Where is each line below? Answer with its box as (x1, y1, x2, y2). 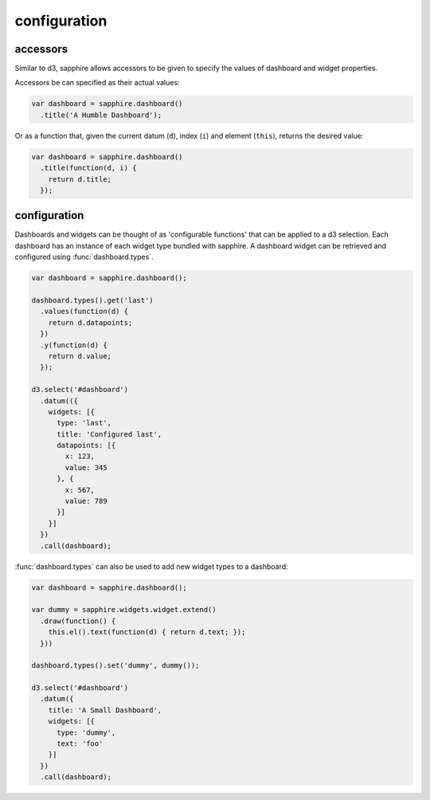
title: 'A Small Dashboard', (48, 705, 162, 715)
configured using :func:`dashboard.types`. (14, 252, 154, 262)
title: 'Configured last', (57, 429, 162, 438)
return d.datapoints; (48, 318, 133, 327)
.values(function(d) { (40, 307, 129, 316)
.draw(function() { (40, 616, 116, 625)
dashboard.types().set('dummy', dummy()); (31, 661, 200, 670)
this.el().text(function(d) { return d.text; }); (48, 628, 246, 637)
